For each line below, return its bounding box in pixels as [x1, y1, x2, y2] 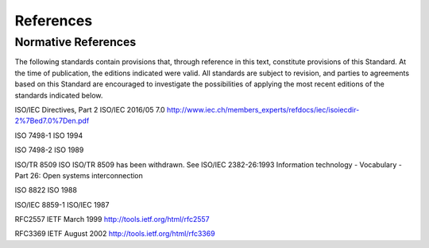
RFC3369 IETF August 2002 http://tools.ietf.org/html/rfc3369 [14, 229, 215, 238]
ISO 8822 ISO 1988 [14, 185, 77, 195]
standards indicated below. [14, 90, 103, 100]
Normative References [14, 35, 137, 49]
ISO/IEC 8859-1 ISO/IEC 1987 [14, 200, 110, 209]
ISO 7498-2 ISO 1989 [14, 145, 84, 155]
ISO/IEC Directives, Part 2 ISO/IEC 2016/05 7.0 [14, 105, 166, 114]
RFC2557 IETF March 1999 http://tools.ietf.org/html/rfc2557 [14, 215, 210, 224]
